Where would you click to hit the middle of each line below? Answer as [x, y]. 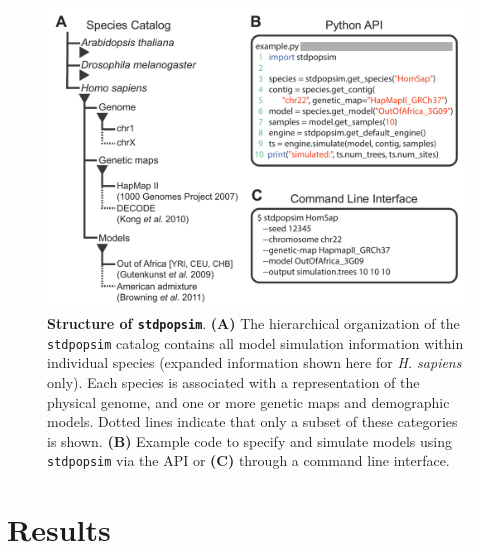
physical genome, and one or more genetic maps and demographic [248, 401]
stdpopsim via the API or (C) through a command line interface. [248, 460]
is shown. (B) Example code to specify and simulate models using [249, 440]
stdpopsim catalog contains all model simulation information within [255, 342]
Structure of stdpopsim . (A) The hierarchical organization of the [253, 323]
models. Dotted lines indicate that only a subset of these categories [252, 421]
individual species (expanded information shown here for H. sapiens [254, 362]
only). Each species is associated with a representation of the [233, 381]
